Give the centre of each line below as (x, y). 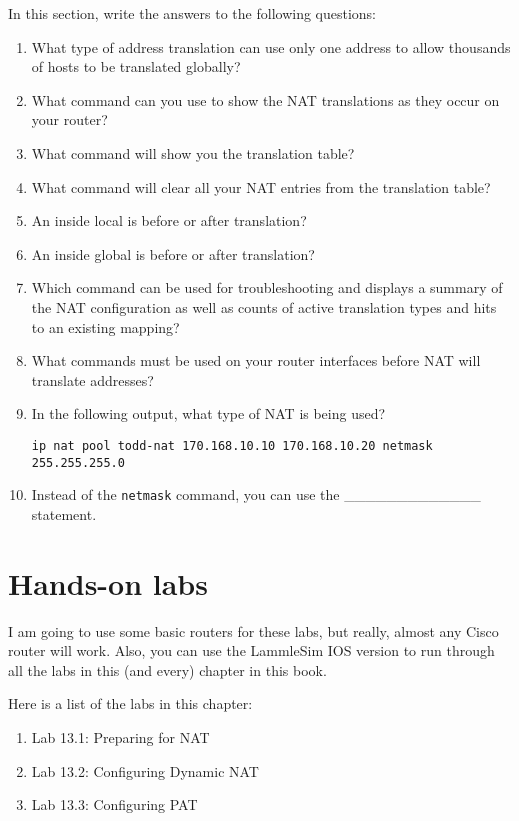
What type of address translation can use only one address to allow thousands (271, 46)
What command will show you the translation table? (193, 152)
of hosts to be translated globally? (136, 66)
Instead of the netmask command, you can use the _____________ (256, 494)
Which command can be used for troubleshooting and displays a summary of (267, 287)
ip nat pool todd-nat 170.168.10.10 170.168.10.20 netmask (232, 445)
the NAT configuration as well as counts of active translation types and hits (264, 306)
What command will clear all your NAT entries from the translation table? (261, 186)
